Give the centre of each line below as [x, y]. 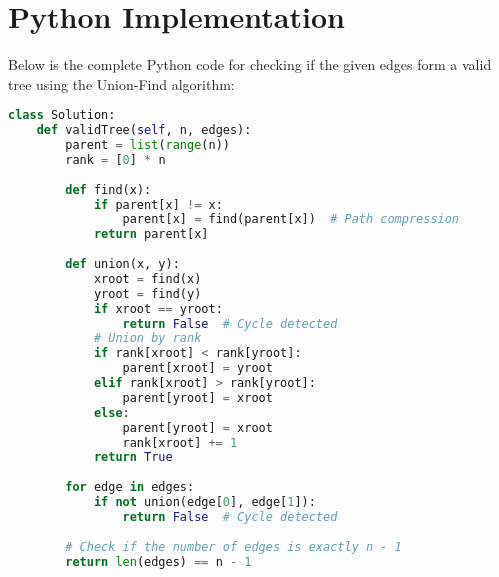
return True [133, 457]
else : [111, 412]
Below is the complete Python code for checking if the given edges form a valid [250, 64]
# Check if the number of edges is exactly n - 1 [233, 546]
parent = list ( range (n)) [147, 145]
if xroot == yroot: [158, 308]
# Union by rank [147, 338]
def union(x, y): [122, 264]
